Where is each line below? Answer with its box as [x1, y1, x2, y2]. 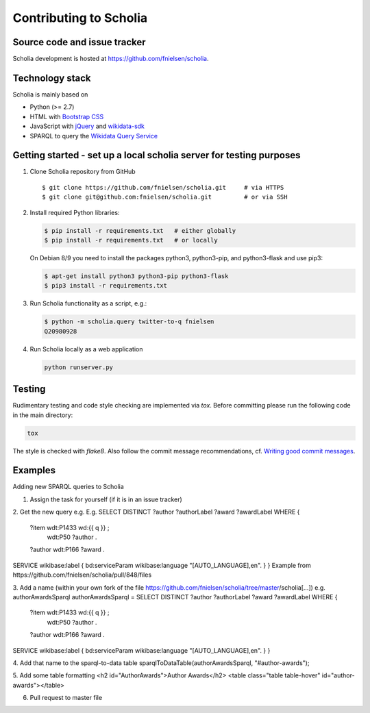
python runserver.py [44, 363, 113, 371]
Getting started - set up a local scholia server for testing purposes [12, 149, 301, 161]
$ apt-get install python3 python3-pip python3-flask [44, 272, 229, 280]
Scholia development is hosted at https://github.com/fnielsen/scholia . [12, 55, 209, 63]
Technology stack [12, 72, 92, 84]
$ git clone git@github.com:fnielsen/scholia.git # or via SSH [42, 193, 288, 201]
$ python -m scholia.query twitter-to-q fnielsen [44, 318, 214, 325]
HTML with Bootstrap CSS [29, 112, 104, 121]
